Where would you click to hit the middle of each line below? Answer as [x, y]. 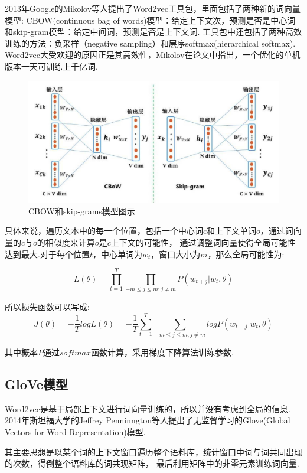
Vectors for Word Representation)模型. [75, 431]
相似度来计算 [70, 242]
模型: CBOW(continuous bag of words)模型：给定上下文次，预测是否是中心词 [150, 20]
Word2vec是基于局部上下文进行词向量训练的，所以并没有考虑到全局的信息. [148, 408]
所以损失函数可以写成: [47, 307]
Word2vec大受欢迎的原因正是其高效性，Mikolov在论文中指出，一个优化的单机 [153, 55]
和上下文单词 [232, 231]
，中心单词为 [117, 254]
